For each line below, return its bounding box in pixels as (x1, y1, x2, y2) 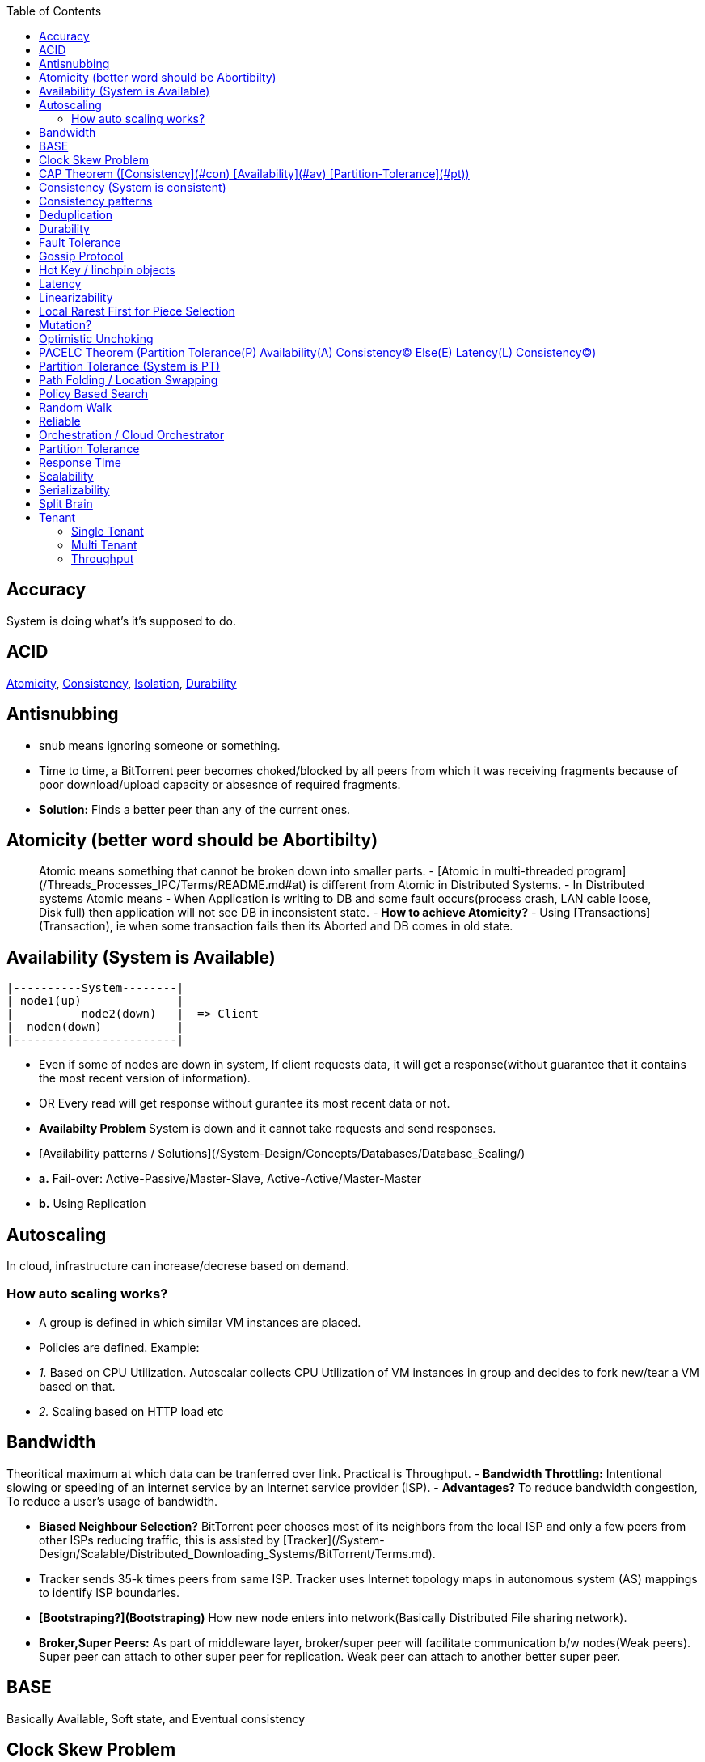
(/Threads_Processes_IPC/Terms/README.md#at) (39, 878, 307, 892)
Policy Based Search (39, 387, 149, 400)
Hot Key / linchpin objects (39, 263, 175, 277)
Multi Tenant (71, 538, 137, 552)
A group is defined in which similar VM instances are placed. (39, 1315, 361, 1329)
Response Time (39, 455, 121, 469)
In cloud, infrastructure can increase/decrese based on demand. (6, 1259, 350, 1273)
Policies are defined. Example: (39, 1340, 200, 1354)
